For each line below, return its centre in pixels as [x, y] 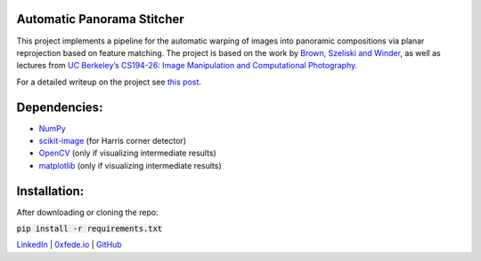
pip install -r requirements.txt [90, 229]
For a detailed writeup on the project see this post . [109, 82]
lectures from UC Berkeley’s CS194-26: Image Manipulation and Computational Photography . [187, 66]
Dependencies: [60, 107]
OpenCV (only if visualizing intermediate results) [128, 153]
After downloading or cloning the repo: [88, 212]
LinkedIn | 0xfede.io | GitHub [69, 245]
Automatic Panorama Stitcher [100, 19]
